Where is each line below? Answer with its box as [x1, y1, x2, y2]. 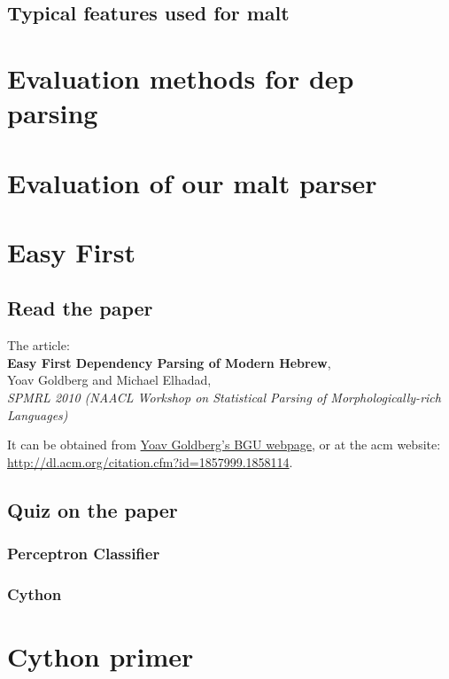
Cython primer [7, 638, 194, 675]
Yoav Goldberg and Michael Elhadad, [7, 371, 212, 389]
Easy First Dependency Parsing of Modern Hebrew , [7, 353, 331, 371]
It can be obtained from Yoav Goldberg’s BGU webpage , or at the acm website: [7, 435, 441, 454]
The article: [7, 336, 70, 355]
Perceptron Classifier [7, 542, 160, 565]
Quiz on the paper [7, 496, 178, 523]
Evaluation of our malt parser [7, 164, 377, 200]
